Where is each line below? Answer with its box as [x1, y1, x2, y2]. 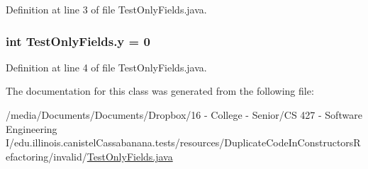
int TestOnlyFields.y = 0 [6, 32, 150, 49]
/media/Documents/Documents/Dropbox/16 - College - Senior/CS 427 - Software [6, 107, 362, 122]
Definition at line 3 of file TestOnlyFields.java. [6, 2, 207, 16]
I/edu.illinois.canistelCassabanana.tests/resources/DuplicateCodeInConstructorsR [6, 135, 361, 150]
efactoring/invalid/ [6, 148, 87, 163]
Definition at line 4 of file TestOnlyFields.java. [6, 59, 207, 74]
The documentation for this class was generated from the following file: [6, 83, 314, 98]
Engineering [6, 121, 57, 136]
